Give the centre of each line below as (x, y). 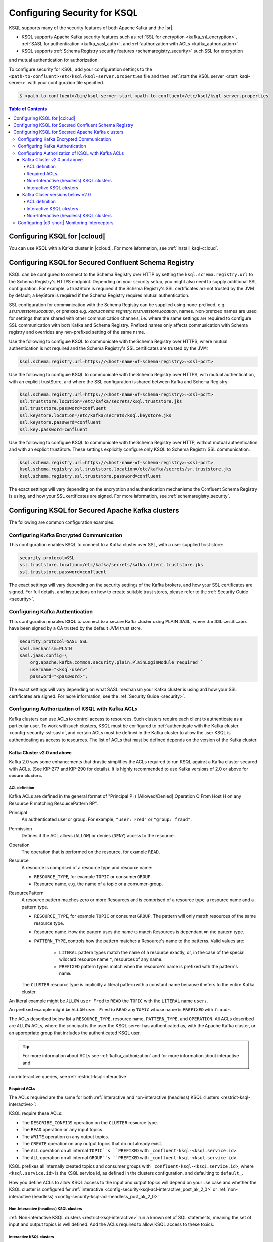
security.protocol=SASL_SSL (54, 642)
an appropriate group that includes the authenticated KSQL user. (75, 1033)
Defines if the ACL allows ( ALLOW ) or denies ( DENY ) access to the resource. (98, 836)
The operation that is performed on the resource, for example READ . (91, 852)
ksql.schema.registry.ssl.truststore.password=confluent (90, 476)
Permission (21, 828)
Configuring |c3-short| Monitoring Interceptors (66, 222)
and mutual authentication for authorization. (54, 60)
